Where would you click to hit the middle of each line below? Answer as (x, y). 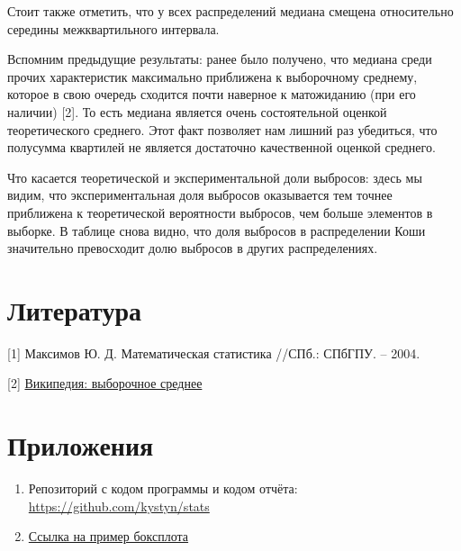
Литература (74, 309)
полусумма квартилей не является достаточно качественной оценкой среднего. (221, 147)
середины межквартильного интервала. (113, 28)
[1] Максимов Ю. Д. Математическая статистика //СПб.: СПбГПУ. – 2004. (214, 352)
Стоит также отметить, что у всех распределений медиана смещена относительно (230, 11)
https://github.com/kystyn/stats (119, 506)
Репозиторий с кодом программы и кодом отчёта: (163, 488)
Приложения (81, 445)
